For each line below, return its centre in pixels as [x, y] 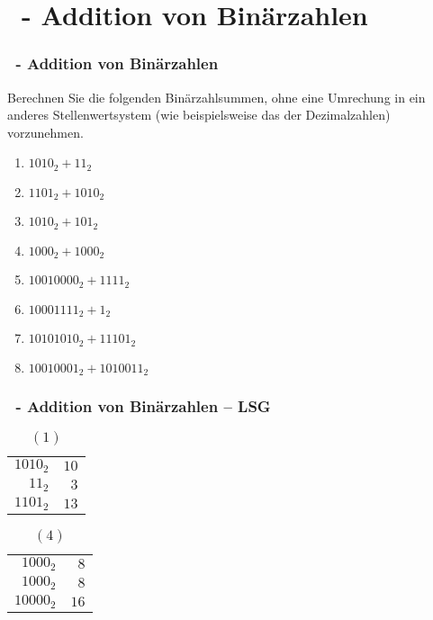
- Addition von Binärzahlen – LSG [143, 405]
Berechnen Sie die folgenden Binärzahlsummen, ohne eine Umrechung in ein [216, 97]
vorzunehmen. [45, 132]
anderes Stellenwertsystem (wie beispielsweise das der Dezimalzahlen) [199, 115]
